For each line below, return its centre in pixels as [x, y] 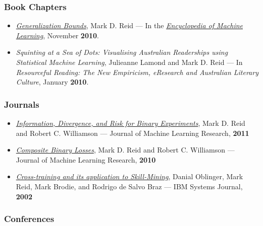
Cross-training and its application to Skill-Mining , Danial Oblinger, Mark [129, 176]
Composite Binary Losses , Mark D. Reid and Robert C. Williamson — [125, 150]
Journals [22, 104]
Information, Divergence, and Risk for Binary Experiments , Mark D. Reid [130, 123]
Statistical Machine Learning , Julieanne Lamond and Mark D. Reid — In [129, 62]
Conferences [29, 219]
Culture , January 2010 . [52, 82]
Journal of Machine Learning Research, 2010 [86, 159]
